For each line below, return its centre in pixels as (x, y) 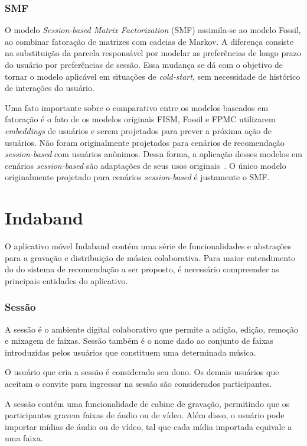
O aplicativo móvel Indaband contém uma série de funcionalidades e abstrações (148, 246)
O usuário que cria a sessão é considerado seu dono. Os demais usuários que (142, 372)
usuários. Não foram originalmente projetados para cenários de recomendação (145, 142)
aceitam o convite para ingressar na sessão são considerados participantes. (138, 384)
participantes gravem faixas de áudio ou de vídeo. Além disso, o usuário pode (145, 415)
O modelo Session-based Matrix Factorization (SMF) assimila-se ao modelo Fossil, (153, 30)
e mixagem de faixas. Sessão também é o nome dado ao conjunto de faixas (139, 341)
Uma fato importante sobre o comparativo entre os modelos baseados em (137, 107)
